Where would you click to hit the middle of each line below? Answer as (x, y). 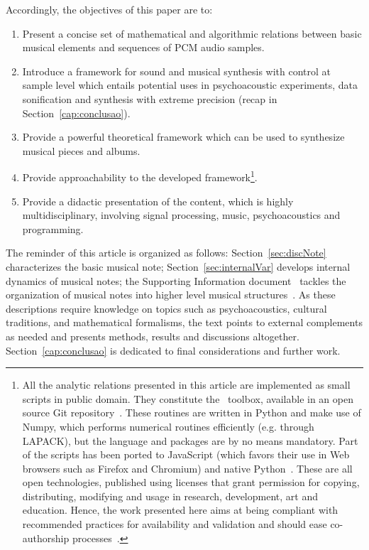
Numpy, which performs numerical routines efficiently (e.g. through (168, 426)
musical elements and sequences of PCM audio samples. (143, 47)
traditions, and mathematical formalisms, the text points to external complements (184, 322)
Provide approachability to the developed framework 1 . (140, 176)
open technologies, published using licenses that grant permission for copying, (191, 482)
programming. (53, 228)
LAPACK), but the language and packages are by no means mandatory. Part (190, 440)
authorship (46, 538)
